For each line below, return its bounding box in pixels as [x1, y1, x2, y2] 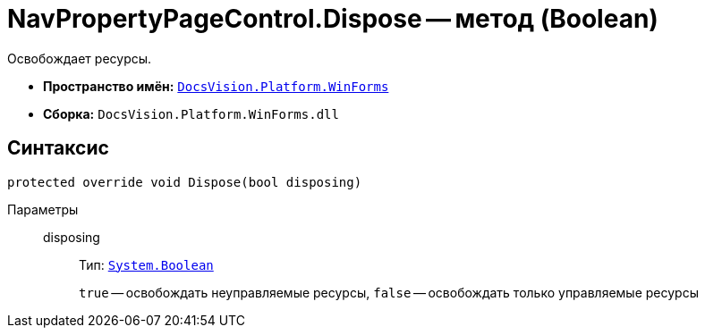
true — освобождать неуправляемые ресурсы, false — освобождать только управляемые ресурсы [79, 284, 699, 300]
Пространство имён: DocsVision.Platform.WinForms [43, 78, 389, 94]
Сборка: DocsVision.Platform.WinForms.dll [43, 105, 339, 121]
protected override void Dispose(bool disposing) [7, 174, 362, 189]
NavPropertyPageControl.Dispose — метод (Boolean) [7, 4, 658, 34]
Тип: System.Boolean [79, 256, 214, 272]
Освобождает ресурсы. [7, 50, 152, 66]
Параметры [7, 201, 79, 217]
